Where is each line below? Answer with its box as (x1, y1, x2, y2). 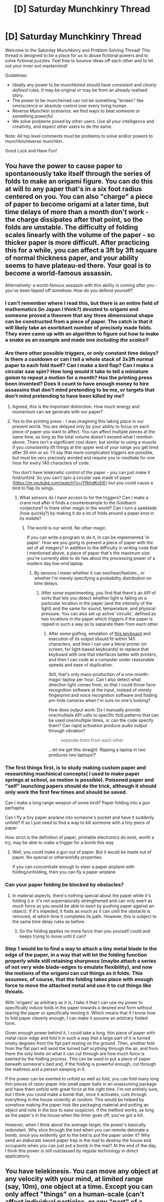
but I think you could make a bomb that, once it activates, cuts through (5, 1091, 147, 1097)
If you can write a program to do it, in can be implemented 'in (26, 534, 150, 540)
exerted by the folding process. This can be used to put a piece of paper (5, 1055, 151, 1062)
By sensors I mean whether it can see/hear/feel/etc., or (34, 570, 145, 576)
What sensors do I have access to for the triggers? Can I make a (19, 494, 149, 501)
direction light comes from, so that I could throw (48, 681, 145, 687)
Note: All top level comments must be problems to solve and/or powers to (5, 133, 153, 139)
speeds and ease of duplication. (48, 662, 113, 668)
